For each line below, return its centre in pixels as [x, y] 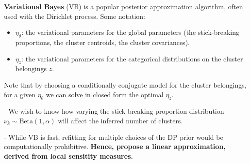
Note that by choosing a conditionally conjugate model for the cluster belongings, [125, 84]
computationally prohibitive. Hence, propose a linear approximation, [115, 146]
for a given [20, 94]
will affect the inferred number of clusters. [120, 120]
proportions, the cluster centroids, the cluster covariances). [102, 42]
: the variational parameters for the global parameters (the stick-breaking [131, 32]
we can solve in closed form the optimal [105, 94]
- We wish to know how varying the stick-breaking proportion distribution [114, 111]
